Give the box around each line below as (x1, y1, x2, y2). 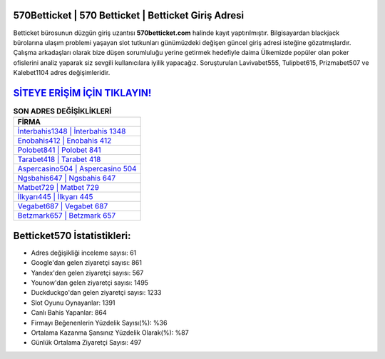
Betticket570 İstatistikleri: (13, 229, 131, 242)
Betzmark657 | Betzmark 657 (17, 211, 116, 221)
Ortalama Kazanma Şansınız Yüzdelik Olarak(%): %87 (31, 328, 189, 337)
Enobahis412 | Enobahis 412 (17, 136, 112, 146)
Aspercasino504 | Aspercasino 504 (17, 164, 137, 174)
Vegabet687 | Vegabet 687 (17, 201, 108, 211)
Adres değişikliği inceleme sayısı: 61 (31, 248, 137, 257)
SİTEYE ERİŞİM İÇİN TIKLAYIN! (13, 86, 152, 99)
